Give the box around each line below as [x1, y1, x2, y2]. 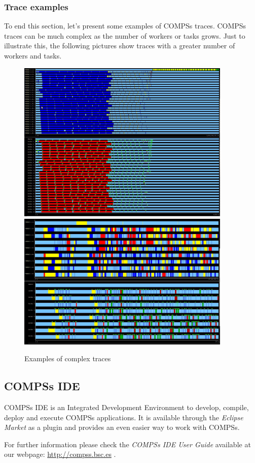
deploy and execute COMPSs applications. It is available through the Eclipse [4, 412, 243, 422]
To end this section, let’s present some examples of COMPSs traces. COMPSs [4, 20, 246, 31]
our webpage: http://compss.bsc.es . [4, 449, 116, 459]
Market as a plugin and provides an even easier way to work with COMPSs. [4, 422, 240, 432]
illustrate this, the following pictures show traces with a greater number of [4, 40, 235, 51]
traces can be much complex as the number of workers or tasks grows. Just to [4, 30, 245, 41]
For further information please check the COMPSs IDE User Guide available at [4, 439, 251, 449]
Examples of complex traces [24, 353, 111, 364]
